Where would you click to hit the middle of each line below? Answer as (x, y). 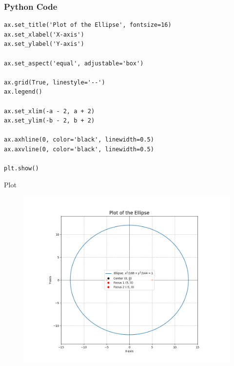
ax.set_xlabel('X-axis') (44, 34)
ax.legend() (23, 92)
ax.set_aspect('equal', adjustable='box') (74, 63)
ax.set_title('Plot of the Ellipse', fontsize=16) (88, 25)
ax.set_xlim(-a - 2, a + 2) (49, 111)
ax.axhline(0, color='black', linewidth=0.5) (79, 140)
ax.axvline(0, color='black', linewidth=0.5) (79, 149)
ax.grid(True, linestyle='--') (55, 82)
